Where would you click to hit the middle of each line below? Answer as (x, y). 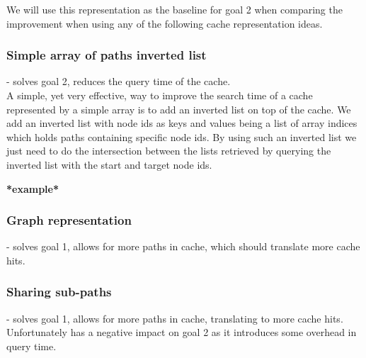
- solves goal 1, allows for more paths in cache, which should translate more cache (183, 246)
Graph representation (69, 220)
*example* (33, 188)
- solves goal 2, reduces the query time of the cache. (119, 81)
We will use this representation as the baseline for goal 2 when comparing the (175, 9)
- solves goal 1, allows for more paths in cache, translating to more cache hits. (175, 318)
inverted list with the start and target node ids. (109, 164)
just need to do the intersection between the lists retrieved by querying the (169, 151)
